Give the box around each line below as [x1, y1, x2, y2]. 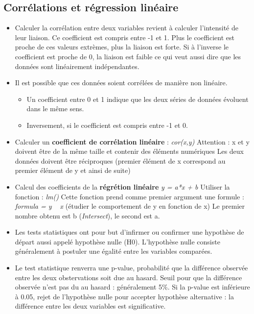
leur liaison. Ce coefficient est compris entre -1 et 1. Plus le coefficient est [15, 32, 234, 42]
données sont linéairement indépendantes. [15, 61, 139, 71]
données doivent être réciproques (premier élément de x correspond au [15, 155, 226, 166]
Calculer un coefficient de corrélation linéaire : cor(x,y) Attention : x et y [15, 136, 250, 146]
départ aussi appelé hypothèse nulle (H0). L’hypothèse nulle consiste [15, 236, 220, 246]
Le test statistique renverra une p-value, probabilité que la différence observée [15, 263, 248, 273]
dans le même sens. [26, 103, 84, 114]
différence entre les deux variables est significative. [15, 301, 166, 311]
